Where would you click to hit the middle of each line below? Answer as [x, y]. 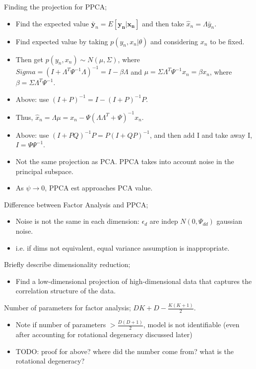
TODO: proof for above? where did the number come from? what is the [125, 351]
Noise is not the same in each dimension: [77, 221]
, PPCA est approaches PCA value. [99, 188]
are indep [164, 221]
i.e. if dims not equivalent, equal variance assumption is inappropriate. [123, 247]
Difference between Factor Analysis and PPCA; [76, 204]
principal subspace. [44, 171]
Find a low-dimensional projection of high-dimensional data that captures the [134, 281]
